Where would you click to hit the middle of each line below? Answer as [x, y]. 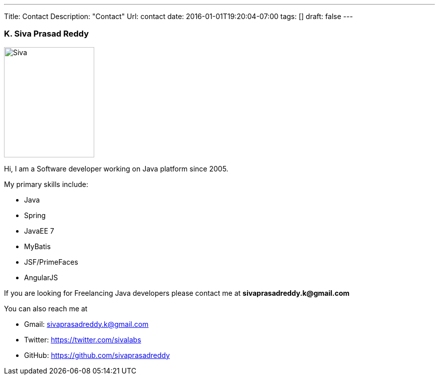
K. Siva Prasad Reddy [47, 34]
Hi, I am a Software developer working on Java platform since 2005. [116, 168]
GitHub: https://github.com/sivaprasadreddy [97, 355]
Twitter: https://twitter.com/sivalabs [83, 339]
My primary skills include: [46, 184]
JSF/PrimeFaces [51, 262]
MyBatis [38, 246]
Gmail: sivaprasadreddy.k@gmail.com [86, 324]
